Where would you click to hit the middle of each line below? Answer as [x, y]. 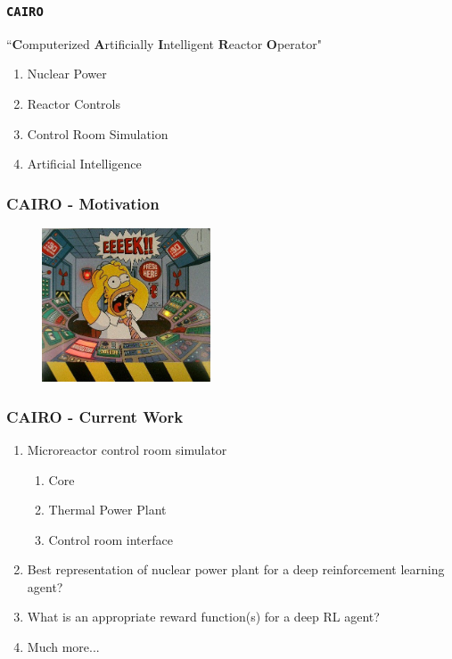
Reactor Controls [74, 103]
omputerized [56, 43]
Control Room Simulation [98, 133]
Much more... [63, 647]
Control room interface [111, 539]
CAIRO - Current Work [95, 416]
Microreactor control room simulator [127, 449]
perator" [299, 43]
